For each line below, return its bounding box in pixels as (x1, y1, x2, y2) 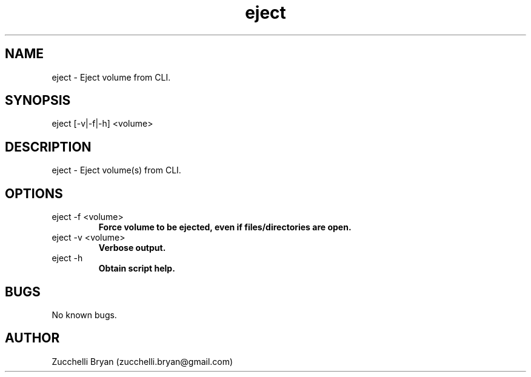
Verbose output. (98, 242, 166, 253)
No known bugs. (52, 309, 117, 320)
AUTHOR (5, 330, 60, 346)
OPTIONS (5, 185, 63, 201)
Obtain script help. (98, 263, 175, 274)
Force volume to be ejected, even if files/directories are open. (98, 222, 352, 233)
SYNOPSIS (5, 93, 71, 108)
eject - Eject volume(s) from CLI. (52, 165, 181, 176)
